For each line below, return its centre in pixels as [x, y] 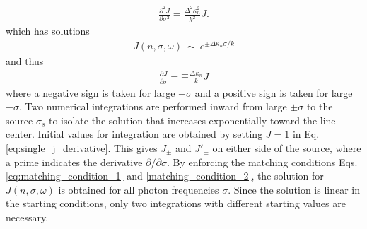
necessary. [27, 217]
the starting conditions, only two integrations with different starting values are [176, 203]
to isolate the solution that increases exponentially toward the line [192, 120]
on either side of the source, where [287, 147]
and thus [25, 60]
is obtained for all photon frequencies [139, 189]
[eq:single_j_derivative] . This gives [82, 147]
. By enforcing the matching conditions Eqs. [262, 162]
